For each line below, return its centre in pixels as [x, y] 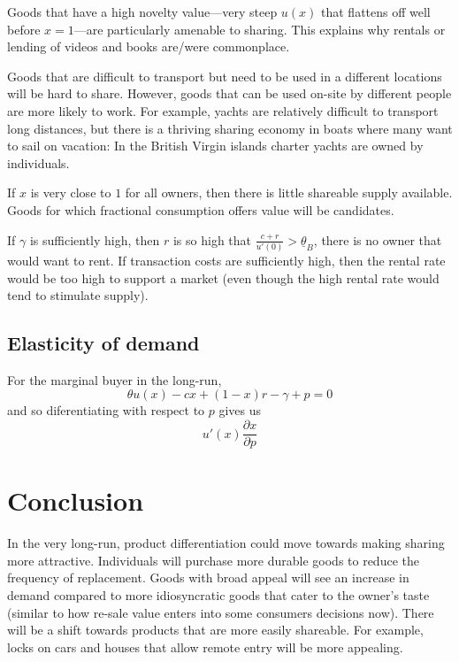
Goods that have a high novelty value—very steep [142, 12]
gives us [240, 410]
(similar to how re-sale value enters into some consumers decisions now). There [221, 612]
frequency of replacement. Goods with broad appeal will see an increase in [208, 577]
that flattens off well [376, 12]
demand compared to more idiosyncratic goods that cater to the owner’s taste [218, 595]
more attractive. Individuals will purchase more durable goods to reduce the [213, 560]
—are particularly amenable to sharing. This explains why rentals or [260, 29]
